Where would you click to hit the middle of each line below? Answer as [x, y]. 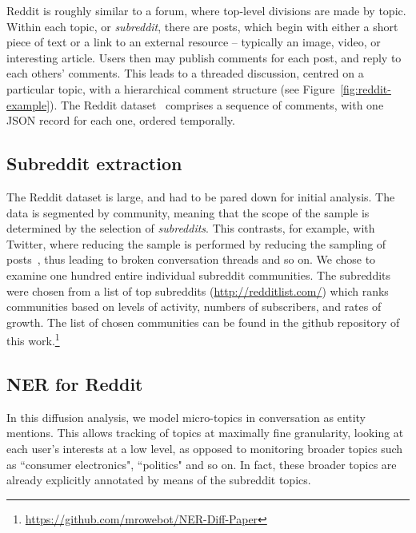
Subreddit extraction [94, 163]
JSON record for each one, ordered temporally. [121, 120]
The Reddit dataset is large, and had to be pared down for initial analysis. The [201, 196]
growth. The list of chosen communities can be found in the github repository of [203, 322]
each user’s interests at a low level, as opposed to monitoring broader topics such [205, 448]
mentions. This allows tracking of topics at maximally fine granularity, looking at [205, 433]
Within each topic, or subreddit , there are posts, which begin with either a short [202, 26]
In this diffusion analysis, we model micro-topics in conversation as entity [186, 417]
